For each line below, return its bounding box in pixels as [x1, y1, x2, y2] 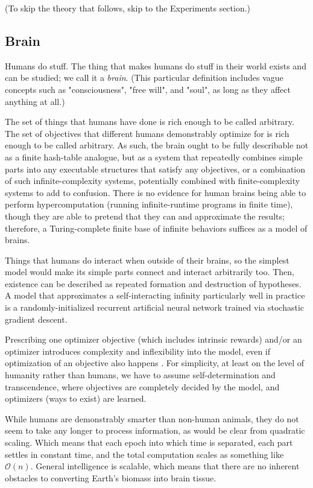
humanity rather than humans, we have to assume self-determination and [5, 369, 276, 381]
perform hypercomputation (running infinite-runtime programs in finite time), [5, 198, 293, 211]
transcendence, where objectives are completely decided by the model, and [5, 380, 280, 393]
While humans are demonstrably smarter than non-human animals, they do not [5, 412, 299, 425]
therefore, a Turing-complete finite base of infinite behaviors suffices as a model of [5, 221, 308, 234]
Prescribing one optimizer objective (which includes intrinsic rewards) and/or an [5, 333, 302, 346]
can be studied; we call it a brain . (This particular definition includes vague [5, 71, 283, 84]
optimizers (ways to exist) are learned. [5, 392, 147, 405]
